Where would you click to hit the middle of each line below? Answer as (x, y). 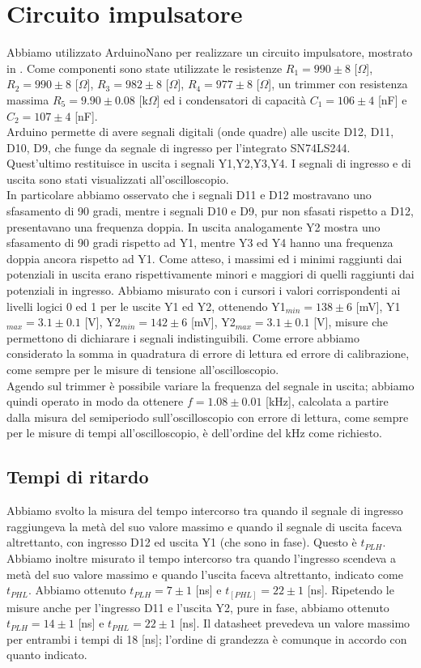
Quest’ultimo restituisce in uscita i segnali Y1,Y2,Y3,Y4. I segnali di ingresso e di (209, 163)
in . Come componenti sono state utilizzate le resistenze (145, 68)
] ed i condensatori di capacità (232, 99)
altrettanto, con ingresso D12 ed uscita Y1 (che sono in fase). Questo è (182, 542)
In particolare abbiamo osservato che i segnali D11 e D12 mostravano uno (189, 195)
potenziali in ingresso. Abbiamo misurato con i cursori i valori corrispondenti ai (204, 290)
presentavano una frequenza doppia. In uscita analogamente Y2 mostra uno (193, 226)
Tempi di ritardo (78, 477)
